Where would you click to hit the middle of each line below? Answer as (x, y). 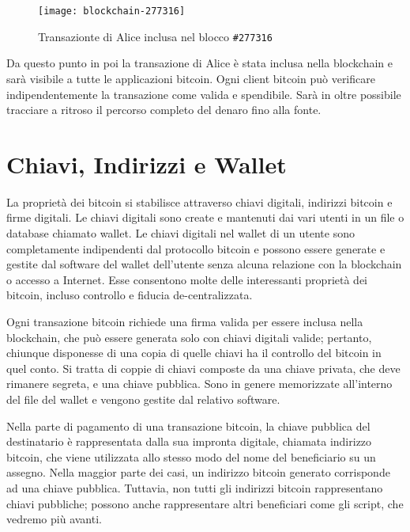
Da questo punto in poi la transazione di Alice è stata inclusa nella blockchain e (199, 63)
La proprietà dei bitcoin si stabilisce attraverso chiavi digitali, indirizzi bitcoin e (199, 201)
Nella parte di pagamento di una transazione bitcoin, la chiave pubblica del (188, 426)
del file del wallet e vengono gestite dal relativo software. (143, 399)
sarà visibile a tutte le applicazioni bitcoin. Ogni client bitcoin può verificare (191, 78)
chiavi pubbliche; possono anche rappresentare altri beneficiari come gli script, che (205, 503)
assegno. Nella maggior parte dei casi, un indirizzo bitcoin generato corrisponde (198, 472)
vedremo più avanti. (54, 519)
